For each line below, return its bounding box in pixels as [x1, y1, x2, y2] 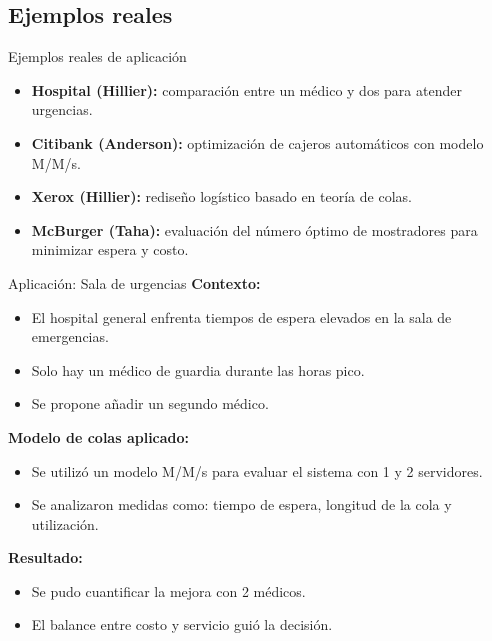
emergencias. [31, 326, 109, 347]
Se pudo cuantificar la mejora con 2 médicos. [31, 580, 306, 601]
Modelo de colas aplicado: [8, 426, 190, 447]
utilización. [31, 513, 99, 534]
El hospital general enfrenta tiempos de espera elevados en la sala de [31, 306, 452, 327]
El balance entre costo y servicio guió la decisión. [31, 614, 333, 635]
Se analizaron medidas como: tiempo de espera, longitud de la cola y [31, 494, 452, 515]
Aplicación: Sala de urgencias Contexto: [8, 272, 261, 293]
